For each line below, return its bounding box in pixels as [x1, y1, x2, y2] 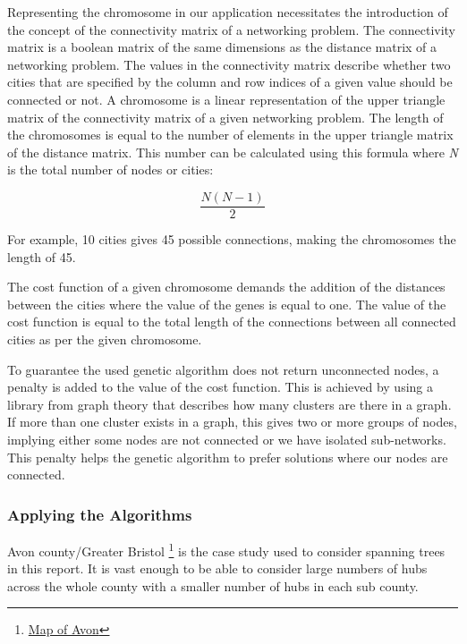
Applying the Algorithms [7, 503, 192, 525]
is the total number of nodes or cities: [7, 160, 214, 179]
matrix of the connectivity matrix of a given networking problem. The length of [7, 107, 444, 126]
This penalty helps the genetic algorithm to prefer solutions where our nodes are [7, 447, 448, 466]
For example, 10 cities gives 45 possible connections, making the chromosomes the [7, 230, 456, 248]
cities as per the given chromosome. [7, 329, 202, 348]
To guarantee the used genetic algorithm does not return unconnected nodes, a [7, 360, 439, 378]
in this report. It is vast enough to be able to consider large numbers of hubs [7, 559, 428, 578]
